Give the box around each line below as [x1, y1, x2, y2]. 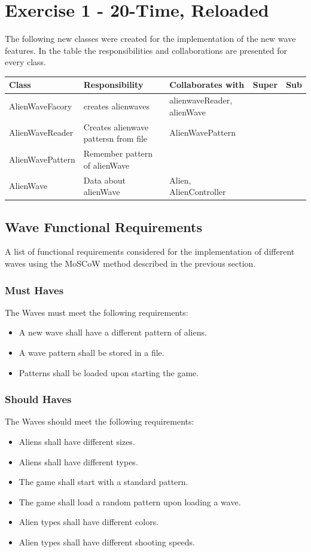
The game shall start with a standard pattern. [19, 475, 188, 488]
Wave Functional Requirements [5, 217, 202, 236]
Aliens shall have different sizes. [19, 435, 135, 448]
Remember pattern [83, 147, 153, 160]
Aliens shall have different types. [19, 455, 138, 468]
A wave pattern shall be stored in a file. [19, 346, 164, 359]
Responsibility [83, 78, 144, 91]
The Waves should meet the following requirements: [5, 415, 194, 428]
